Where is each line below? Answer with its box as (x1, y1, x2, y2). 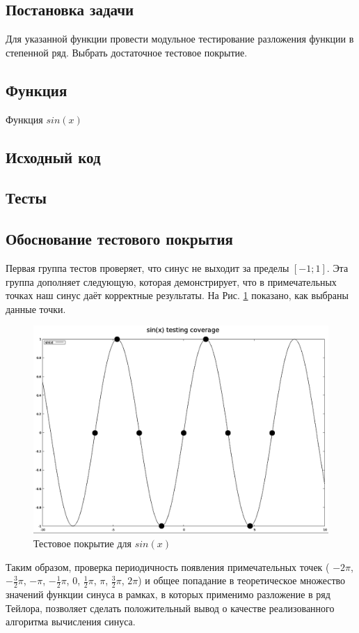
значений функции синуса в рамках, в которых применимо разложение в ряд (6, 587, 330, 602)
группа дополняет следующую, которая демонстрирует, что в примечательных (6, 274, 337, 289)
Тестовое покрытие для (33, 536, 132, 551)
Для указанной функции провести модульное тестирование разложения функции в (6, 31, 354, 46)
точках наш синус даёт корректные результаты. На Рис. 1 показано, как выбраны (6, 288, 349, 303)
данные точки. (6, 301, 66, 316)
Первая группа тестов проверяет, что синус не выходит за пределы (6, 260, 289, 275)
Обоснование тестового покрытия (6, 228, 233, 250)
